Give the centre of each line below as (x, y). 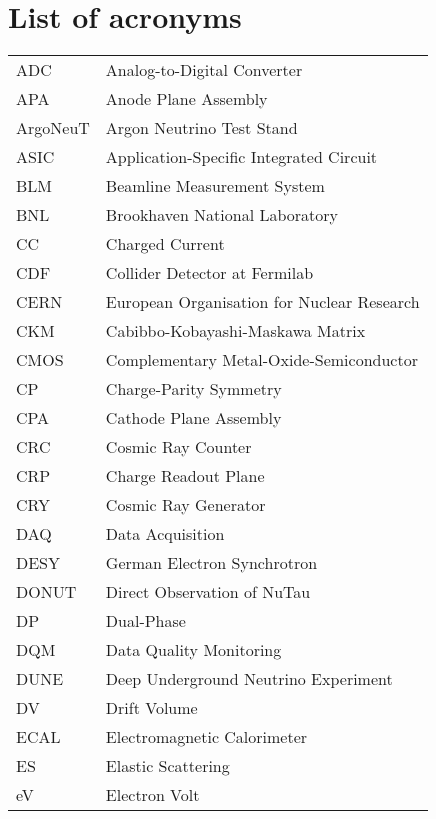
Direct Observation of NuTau (208, 592)
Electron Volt (152, 795)
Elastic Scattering (167, 766)
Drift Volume (151, 708)
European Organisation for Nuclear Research (262, 302)
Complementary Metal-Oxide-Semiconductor (261, 360)
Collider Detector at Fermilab (209, 273)
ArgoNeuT (53, 128)
